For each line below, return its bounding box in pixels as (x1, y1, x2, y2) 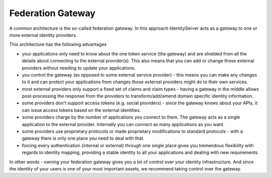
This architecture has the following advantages (9, 41, 107, 47)
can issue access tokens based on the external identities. (22, 107, 141, 113)
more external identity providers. (9, 32, 78, 38)
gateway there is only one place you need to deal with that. (22, 135, 145, 141)
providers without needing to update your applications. (22, 65, 136, 71)
